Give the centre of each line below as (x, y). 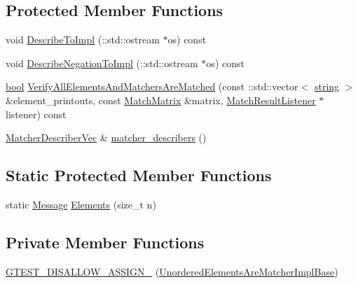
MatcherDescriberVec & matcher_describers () (106, 137)
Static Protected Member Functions (139, 175)
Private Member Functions (105, 242)
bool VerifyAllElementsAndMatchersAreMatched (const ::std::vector (152, 86)
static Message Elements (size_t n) (81, 204)
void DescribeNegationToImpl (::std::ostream (102, 63)
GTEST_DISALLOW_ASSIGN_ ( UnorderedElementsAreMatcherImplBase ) (172, 271)
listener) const (36, 114)
